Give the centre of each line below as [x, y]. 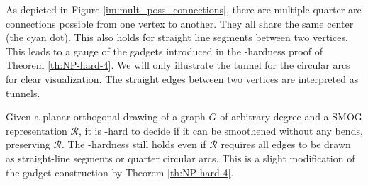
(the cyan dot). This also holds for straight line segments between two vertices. [177, 37]
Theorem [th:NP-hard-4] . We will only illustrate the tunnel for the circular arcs [178, 65]
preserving [28, 144]
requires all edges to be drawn [286, 144]
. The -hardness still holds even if [134, 144]
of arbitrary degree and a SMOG [291, 117]
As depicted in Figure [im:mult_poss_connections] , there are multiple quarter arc [184, 9]
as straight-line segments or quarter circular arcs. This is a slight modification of [180, 158]
